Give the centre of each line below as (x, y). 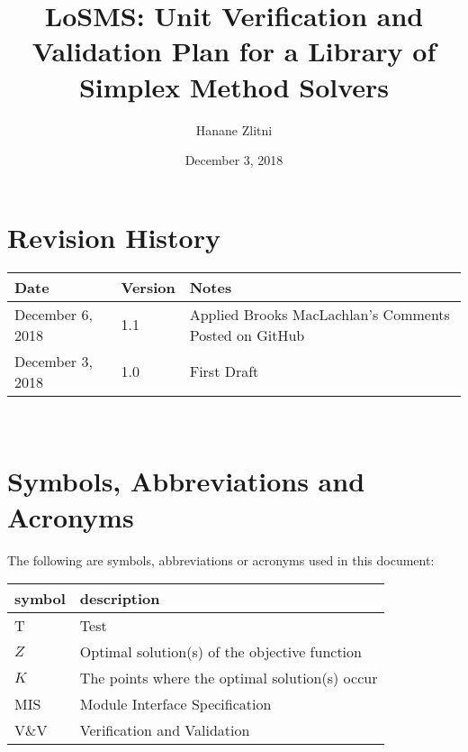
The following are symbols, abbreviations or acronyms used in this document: (221, 559)
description (120, 599)
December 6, (54, 314)
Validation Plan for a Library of (234, 51)
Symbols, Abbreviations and (186, 481)
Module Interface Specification (175, 704)
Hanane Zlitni (234, 129)
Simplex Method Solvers (234, 86)
